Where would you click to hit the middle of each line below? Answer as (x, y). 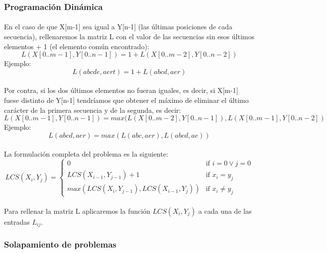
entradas (17, 221)
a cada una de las (225, 211)
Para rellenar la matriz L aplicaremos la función (77, 211)
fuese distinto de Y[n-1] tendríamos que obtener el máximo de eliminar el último (126, 100)
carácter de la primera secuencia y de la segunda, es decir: (93, 110)
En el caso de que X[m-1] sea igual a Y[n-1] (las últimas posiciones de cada (118, 27)
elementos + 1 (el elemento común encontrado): (77, 46)
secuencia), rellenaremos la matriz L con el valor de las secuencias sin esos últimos (129, 37)
